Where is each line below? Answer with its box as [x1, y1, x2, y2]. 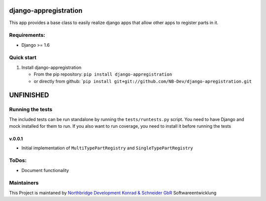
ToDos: [9, 157, 27, 164]
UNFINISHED [9, 91, 49, 99]
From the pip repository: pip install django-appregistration [33, 71, 172, 77]
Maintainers [9, 179, 39, 186]
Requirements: [9, 32, 45, 39]
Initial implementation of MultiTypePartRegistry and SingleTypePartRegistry [21, 145, 193, 151]
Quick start [9, 54, 37, 61]
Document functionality [21, 167, 69, 173]
